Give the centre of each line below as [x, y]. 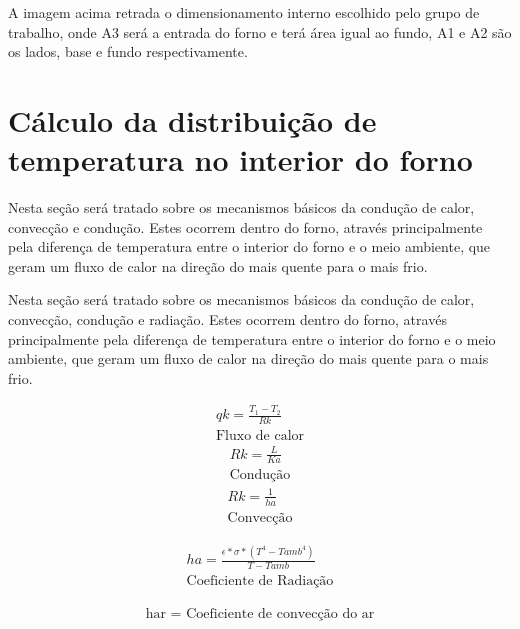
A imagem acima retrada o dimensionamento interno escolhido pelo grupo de [244, 12]
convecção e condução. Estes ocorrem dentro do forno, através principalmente [245, 226]
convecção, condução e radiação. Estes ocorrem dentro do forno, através [227, 319]
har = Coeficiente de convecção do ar [260, 614]
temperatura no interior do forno [240, 159]
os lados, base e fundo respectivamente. [128, 51]
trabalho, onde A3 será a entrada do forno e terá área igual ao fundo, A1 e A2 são [260, 31]
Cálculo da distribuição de [192, 119]
